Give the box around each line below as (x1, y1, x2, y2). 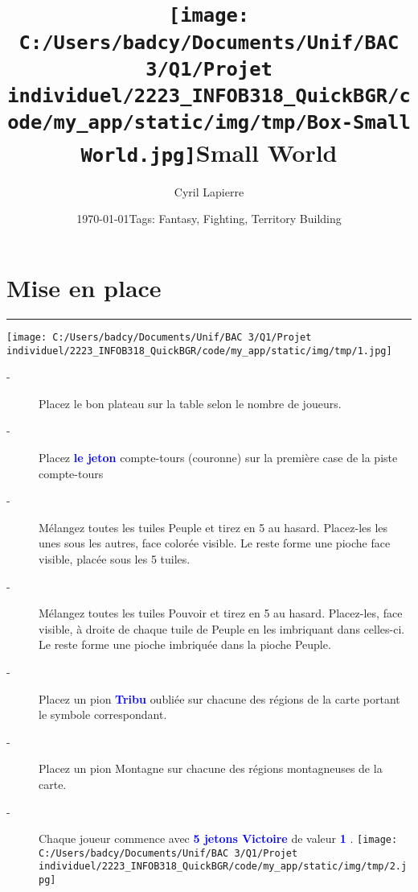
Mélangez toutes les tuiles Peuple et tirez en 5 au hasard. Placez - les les (39, 518, 388, 535)
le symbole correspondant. (39, 706, 167, 723)
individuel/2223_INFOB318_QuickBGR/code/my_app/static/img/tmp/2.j (39, 861, 408, 873)
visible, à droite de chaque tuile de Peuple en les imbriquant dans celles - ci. (39, 620, 405, 637)
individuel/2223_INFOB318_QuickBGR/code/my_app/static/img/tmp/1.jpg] (6, 345, 392, 357)
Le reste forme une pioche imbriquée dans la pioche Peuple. (39, 636, 331, 653)
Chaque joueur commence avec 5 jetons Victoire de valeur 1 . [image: (39, 830, 398, 847)
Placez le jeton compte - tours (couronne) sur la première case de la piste (39, 449, 398, 466)
